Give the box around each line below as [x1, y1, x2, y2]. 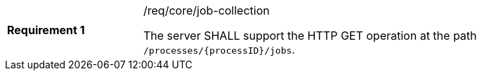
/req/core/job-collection [143, 3, 270, 17]
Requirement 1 [7, 23, 85, 37]
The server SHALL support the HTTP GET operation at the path [143, 29, 477, 43]
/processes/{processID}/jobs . [143, 43, 295, 56]
